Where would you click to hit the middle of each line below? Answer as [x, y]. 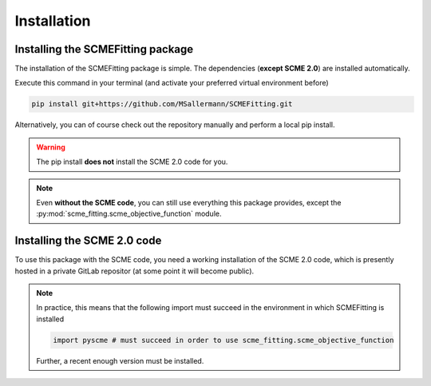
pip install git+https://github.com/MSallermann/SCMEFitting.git [162, 104]
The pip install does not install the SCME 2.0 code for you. [132, 162]
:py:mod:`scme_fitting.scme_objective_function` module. [129, 214]
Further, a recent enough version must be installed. [120, 360]
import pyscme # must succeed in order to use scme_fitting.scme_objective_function [223, 340]
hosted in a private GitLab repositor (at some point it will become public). [134, 271]
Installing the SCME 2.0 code [88, 241]
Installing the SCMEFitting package [104, 49]
